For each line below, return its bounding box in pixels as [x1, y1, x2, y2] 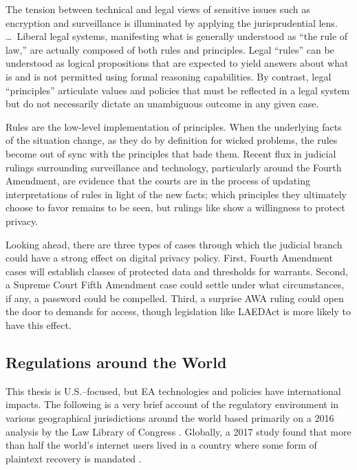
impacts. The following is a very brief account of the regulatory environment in [6, 397, 339, 412]
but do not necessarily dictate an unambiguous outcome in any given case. [6, 96, 319, 111]
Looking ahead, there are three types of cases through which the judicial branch [6, 237, 343, 251]
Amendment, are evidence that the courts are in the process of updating [6, 173, 310, 188]
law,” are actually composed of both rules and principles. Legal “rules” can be [6, 42, 334, 56]
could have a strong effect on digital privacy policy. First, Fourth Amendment [6, 250, 333, 265]
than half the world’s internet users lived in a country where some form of [6, 438, 317, 452]
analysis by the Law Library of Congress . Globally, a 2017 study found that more [6, 424, 351, 438]
